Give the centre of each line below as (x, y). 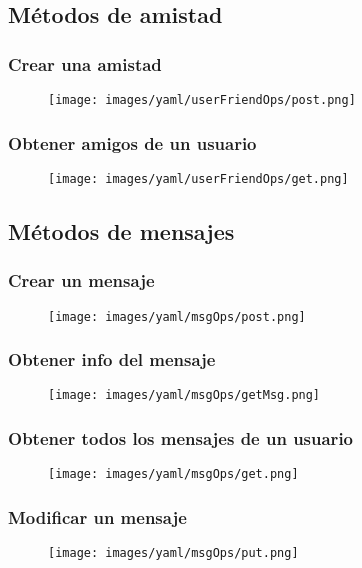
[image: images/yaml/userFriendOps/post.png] (202, 100)
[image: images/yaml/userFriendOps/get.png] (198, 178)
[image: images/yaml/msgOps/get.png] (173, 474)
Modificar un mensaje (97, 516)
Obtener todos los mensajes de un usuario (181, 437)
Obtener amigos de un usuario (132, 142)
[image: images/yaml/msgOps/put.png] (173, 553)
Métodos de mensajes (121, 230)
